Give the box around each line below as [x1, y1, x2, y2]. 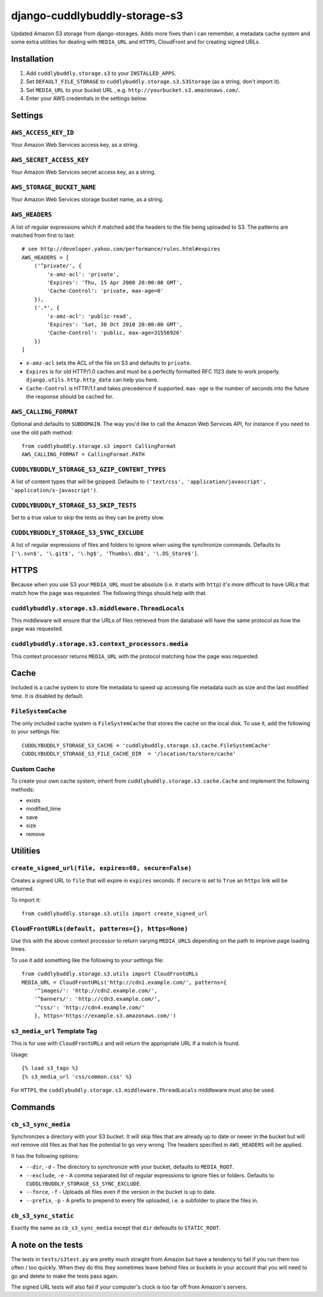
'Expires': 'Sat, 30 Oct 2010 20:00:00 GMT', [47, 321, 182, 328]
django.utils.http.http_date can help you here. [26, 376, 159, 383]
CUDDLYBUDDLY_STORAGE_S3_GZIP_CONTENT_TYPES [11, 466, 166, 474]
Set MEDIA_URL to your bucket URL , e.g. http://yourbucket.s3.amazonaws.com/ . [26, 86, 240, 93]
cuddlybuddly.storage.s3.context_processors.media [11, 640, 188, 648]
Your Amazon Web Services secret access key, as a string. [11, 168, 156, 176]
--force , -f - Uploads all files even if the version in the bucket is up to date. [26, 1189, 217, 1196]
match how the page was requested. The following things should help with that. [11, 589, 208, 596]
